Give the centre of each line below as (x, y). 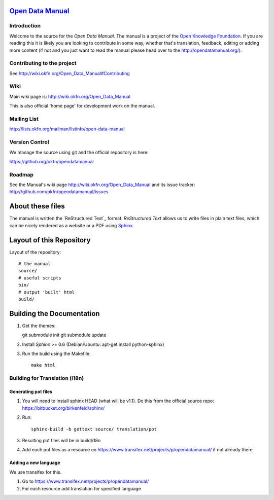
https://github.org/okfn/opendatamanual (52, 161)
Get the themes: (39, 326)
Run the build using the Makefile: (56, 354)
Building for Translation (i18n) (47, 378)
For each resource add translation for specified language (82, 488)
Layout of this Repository (50, 240)
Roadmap (22, 174)
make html (43, 365)
